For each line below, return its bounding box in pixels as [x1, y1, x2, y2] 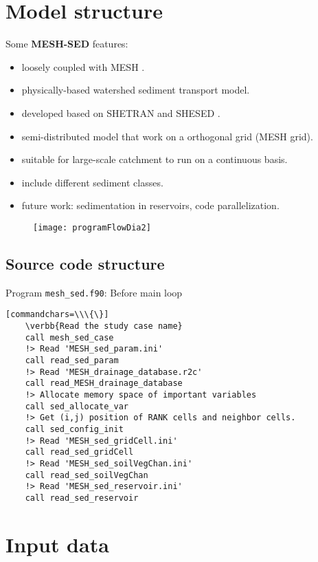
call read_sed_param [25, 356, 119, 366]
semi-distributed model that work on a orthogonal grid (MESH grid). [21, 129, 313, 143]
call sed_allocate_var [25, 401, 128, 411]
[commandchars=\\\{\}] [5, 310, 109, 320]
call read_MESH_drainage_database [25, 378, 183, 389]
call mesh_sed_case [25, 332, 114, 343]
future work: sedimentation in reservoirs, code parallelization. [21, 198, 280, 213]
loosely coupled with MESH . [21, 59, 145, 74]
